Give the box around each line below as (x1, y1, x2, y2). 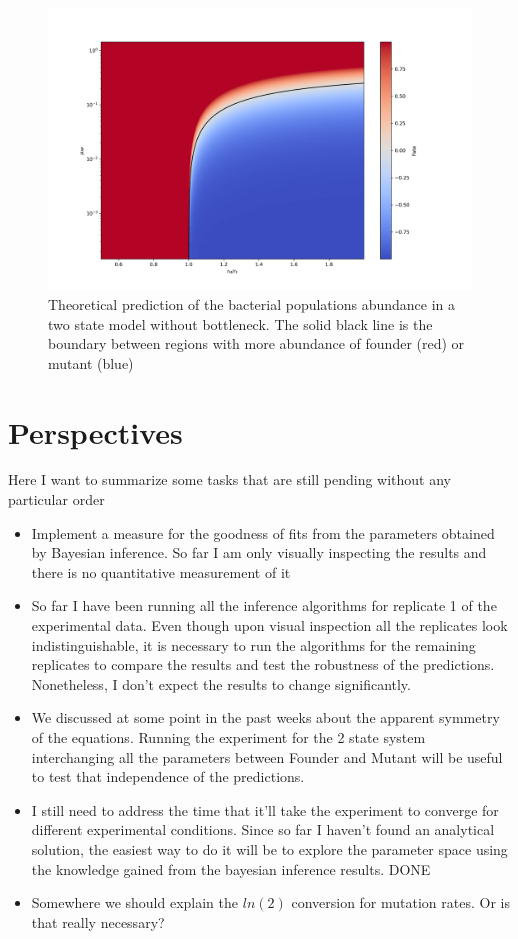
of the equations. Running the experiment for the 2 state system (31, 727, 426, 748)
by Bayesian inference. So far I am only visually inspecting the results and (31, 542, 487, 563)
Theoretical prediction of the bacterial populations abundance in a (48, 293, 456, 314)
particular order (8, 489, 105, 510)
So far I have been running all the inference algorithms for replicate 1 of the (31, 595, 497, 616)
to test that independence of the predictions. (31, 766, 305, 787)
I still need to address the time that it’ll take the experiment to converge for (31, 799, 499, 820)
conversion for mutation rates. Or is (291, 892, 510, 913)
